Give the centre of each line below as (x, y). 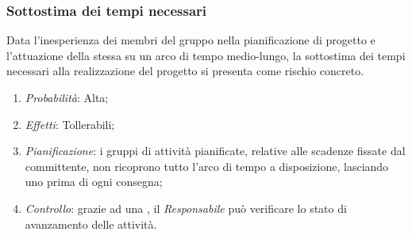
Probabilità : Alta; (67, 97)
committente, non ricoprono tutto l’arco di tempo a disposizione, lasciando (207, 166)
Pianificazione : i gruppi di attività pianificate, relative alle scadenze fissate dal (215, 151)
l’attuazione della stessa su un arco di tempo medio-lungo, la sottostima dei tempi (206, 55)
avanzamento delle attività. (91, 224)
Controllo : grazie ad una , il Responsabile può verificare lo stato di (186, 208)
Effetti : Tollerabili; (70, 124)
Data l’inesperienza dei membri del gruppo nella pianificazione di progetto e (191, 40)
